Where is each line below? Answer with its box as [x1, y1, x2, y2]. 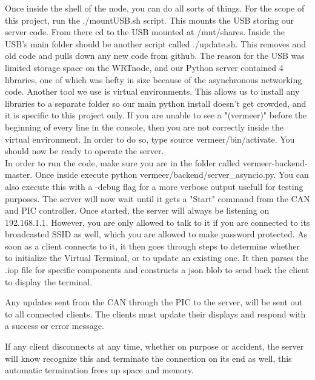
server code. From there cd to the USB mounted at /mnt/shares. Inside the [5, 25, 285, 38]
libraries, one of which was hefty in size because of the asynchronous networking [5, 73, 302, 86]
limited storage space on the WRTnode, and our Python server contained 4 [5, 61, 283, 73]
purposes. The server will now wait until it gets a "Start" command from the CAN [5, 192, 310, 205]
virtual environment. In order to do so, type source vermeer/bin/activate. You [5, 132, 295, 145]
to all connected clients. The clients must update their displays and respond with [5, 307, 306, 320]
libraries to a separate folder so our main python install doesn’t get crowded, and [5, 97, 307, 109]
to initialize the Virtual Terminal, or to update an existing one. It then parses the [5, 251, 308, 264]
